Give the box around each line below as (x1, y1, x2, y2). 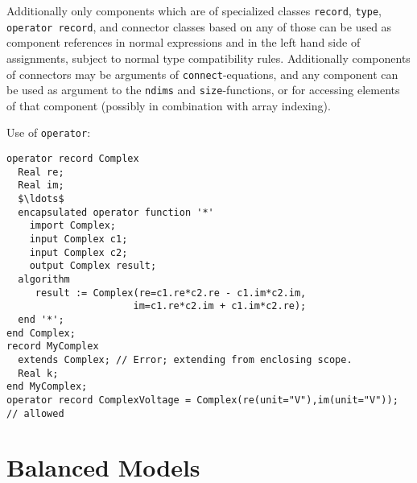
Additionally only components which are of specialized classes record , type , (6, 2, 382, 19)
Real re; (18, 166, 64, 178)
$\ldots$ (18, 193, 64, 205)
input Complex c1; (29, 233, 128, 245)
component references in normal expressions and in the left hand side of (6, 34, 361, 51)
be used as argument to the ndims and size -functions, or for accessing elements (6, 81, 400, 98)
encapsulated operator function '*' (18, 206, 214, 218)
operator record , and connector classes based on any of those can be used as (6, 18, 392, 35)
